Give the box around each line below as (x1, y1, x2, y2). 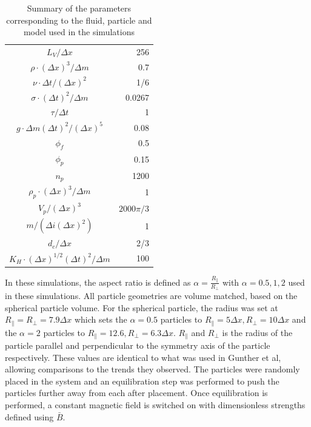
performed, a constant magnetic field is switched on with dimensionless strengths (5, 398, 306, 411)
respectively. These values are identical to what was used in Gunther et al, (5, 351, 281, 363)
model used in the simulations (23, 25, 135, 38)
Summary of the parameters (27, 2, 132, 14)
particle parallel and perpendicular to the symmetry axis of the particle (5, 339, 270, 352)
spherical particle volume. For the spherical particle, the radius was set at (5, 301, 278, 314)
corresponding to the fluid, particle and (6, 13, 152, 26)
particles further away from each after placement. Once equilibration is (5, 386, 268, 399)
